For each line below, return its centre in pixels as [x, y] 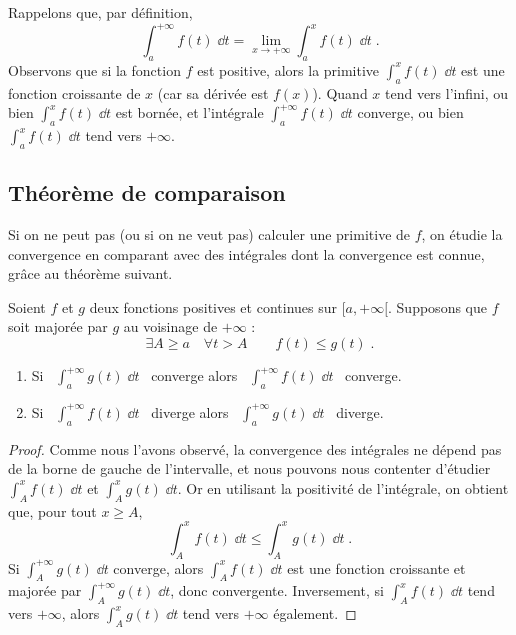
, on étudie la [462, 234]
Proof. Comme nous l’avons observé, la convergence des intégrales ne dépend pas [255, 448]
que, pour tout [52, 510]
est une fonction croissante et [376, 567]
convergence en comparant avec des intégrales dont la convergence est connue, [246, 253]
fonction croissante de [74, 92]
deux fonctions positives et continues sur [213, 306]
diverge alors [190, 411]
